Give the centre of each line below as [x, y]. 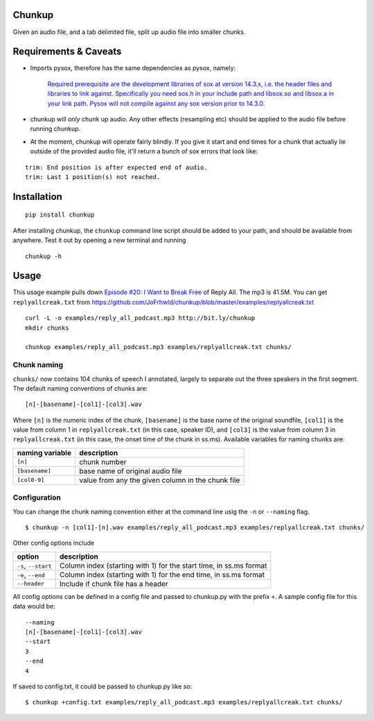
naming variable [44, 452]
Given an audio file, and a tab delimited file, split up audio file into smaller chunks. [129, 32]
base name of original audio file [131, 470]
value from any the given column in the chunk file [160, 480]
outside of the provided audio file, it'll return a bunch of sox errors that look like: [144, 151]
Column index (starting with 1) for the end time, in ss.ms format [162, 575]
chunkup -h [44, 256]
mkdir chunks [47, 328]
